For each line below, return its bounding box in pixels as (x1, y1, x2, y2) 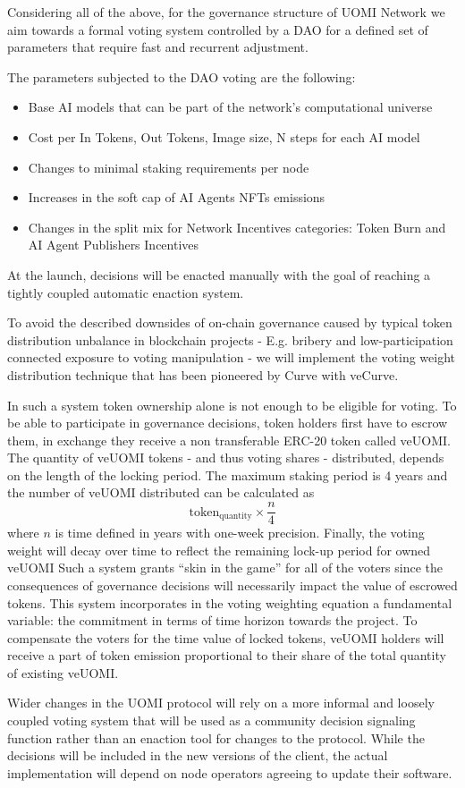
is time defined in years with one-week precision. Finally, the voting (55, 523, 425, 542)
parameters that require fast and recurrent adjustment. (7, 38, 309, 56)
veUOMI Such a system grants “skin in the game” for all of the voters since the (7, 558, 444, 577)
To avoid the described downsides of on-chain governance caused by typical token (7, 313, 452, 332)
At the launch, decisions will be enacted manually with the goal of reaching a (7, 265, 431, 284)
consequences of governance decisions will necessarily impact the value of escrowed (7, 575, 458, 594)
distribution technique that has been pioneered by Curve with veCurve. (7, 365, 399, 384)
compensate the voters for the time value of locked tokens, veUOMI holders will (7, 628, 444, 647)
